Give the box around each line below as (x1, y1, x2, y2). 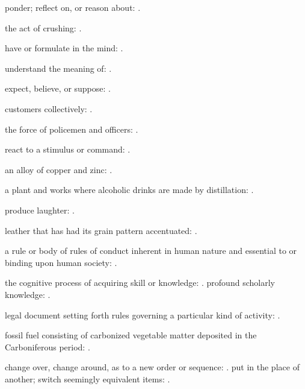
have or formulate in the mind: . (5, 42, 123, 54)
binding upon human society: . (5, 256, 117, 268)
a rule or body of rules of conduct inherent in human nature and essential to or (5, 244, 297, 257)
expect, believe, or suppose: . (5, 82, 111, 95)
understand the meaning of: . (5, 62, 112, 74)
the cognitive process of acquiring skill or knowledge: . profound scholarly (5, 276, 275, 289)
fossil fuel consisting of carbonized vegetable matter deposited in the (5, 329, 257, 341)
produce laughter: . (5, 203, 75, 216)
